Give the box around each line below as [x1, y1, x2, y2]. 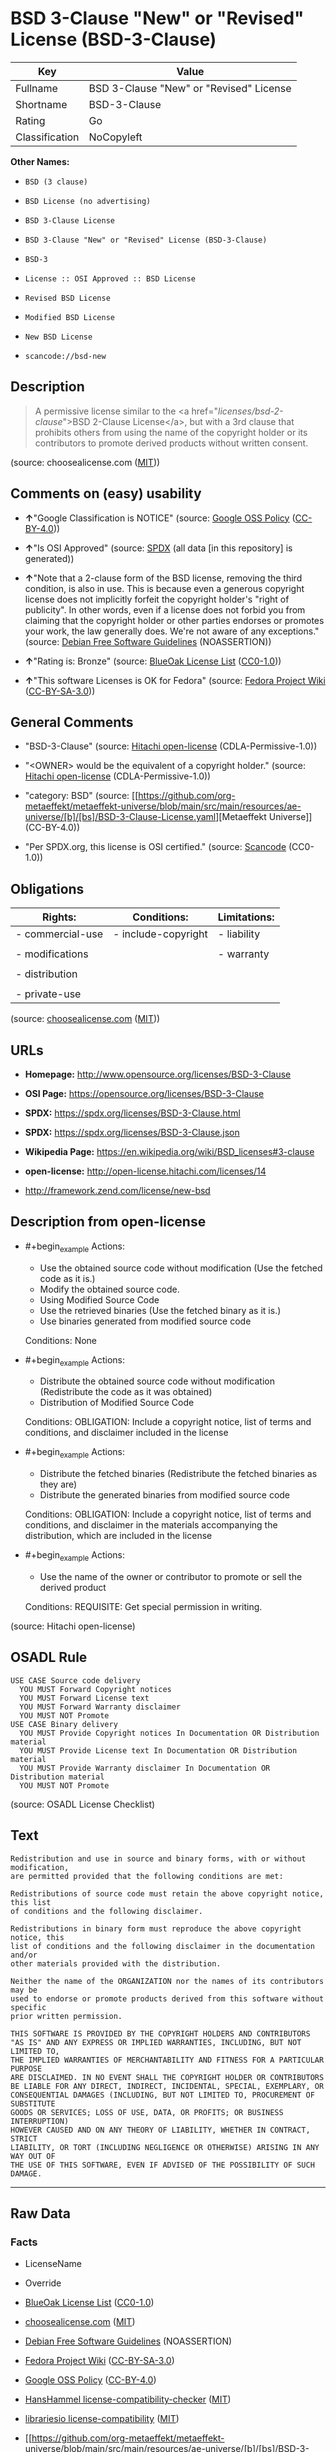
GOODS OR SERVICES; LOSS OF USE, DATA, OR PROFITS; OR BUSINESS [10, 2107, 284, 2117]
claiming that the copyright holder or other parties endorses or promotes [24, 614, 325, 626]
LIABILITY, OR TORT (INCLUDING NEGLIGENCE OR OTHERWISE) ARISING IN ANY [10, 2142, 320, 2152]
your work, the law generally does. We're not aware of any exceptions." [24, 625, 320, 637]
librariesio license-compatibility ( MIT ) [24, 2413, 180, 2425]
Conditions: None [24, 1334, 98, 1346]
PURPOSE [10, 2063, 43, 2074]
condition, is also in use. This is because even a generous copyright [24, 582, 305, 594]
